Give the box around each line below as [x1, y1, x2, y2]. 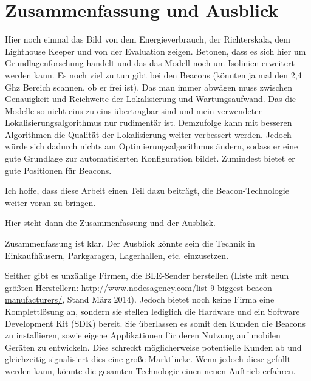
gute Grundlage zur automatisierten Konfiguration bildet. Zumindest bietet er [5, 152, 295, 165]
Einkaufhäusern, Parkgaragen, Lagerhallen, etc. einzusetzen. [5, 249, 229, 261]
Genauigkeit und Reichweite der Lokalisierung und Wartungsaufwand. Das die [5, 92, 296, 105]
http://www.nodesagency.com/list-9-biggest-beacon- [81, 281, 275, 293]
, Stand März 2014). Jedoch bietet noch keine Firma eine [62, 293, 275, 306]
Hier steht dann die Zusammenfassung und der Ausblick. [5, 216, 216, 229]
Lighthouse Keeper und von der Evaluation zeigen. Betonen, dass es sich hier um [5, 44, 306, 57]
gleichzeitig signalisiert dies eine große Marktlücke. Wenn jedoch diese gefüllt [5, 352, 291, 365]
